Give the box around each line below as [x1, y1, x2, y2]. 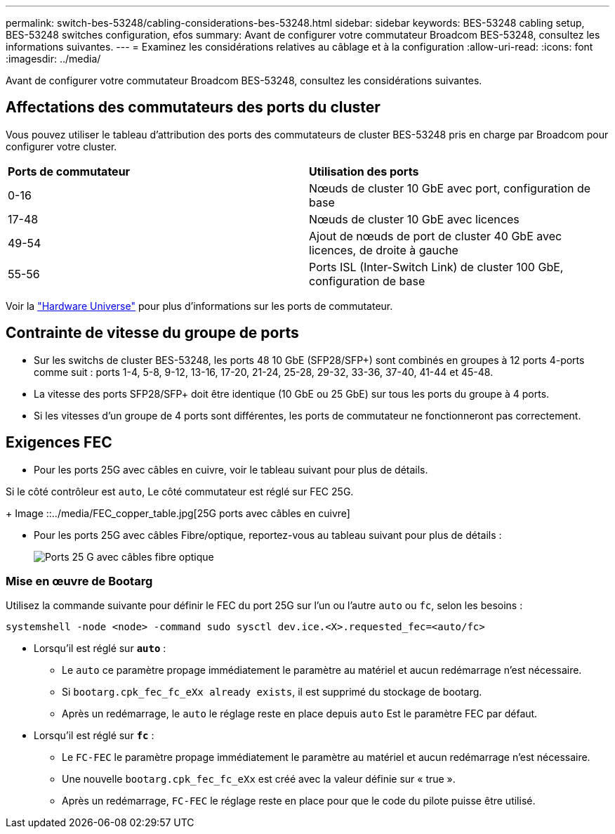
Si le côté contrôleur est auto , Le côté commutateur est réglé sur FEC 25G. [6, 485, 354, 497]
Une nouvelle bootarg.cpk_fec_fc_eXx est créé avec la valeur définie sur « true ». [62, 773, 456, 786]
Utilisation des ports [309, 164, 419, 178]
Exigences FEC [6, 434, 112, 452]
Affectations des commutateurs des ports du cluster [6, 98, 381, 117]
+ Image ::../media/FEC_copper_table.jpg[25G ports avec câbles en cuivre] [6, 507, 350, 519]
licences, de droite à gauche [309, 242, 458, 257]
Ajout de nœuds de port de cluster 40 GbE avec [309, 228, 562, 243]
